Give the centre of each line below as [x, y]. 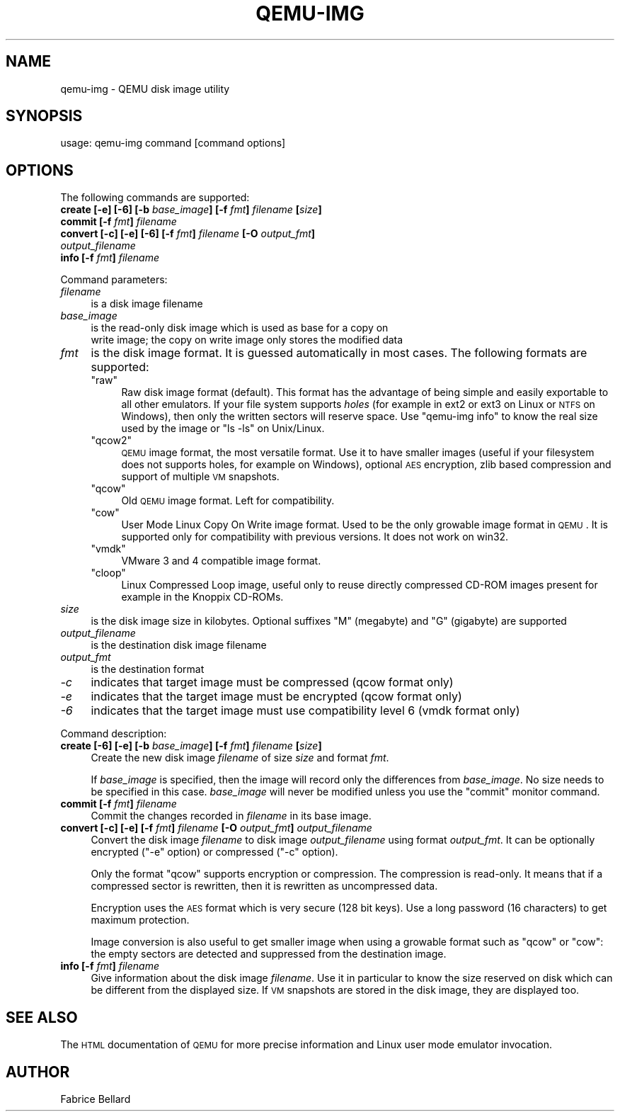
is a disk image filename [147, 304]
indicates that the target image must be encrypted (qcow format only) [276, 697]
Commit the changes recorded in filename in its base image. [231, 816]
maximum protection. [140, 920]
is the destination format [148, 669]
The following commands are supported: [155, 198]
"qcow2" [111, 441]
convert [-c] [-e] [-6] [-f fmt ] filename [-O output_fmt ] [188, 234]
